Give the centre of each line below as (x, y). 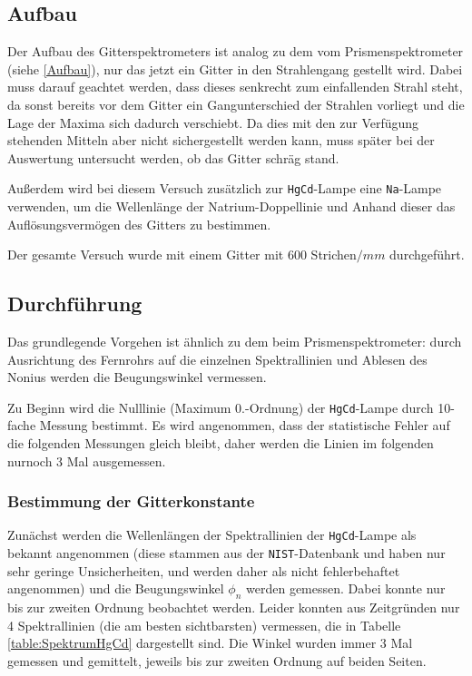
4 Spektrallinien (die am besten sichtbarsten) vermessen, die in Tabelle (204, 625)
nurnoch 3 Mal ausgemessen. (87, 460)
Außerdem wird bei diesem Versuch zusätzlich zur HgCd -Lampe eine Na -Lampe (225, 188)
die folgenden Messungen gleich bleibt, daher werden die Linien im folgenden (221, 443)
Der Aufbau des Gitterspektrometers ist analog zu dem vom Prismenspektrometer (236, 51)
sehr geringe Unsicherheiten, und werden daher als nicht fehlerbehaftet (204, 570)
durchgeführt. (427, 255)
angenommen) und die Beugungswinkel (116, 588)
